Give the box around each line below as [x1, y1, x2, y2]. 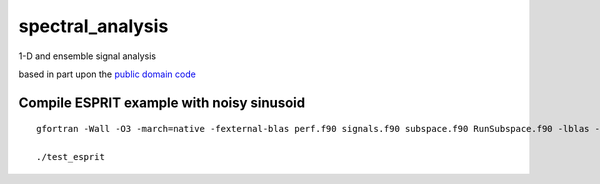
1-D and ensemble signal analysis [18, 50, 157, 62]
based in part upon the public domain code [18, 68, 197, 80]
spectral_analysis [18, 15, 169, 37]
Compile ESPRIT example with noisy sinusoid [18, 94, 305, 111]
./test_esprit [36, 151, 105, 163]
